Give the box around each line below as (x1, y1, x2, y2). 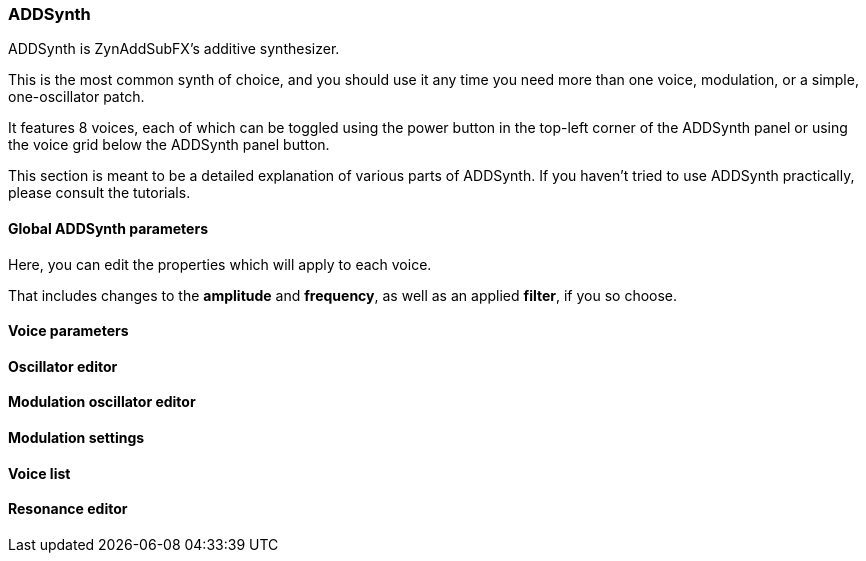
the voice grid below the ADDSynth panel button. (8, 136, 330, 154)
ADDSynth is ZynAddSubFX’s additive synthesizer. (8, 40, 340, 58)
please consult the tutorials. (8, 184, 191, 202)
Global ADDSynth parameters (8, 219, 208, 237)
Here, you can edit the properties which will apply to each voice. (8, 255, 432, 273)
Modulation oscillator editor (8, 393, 196, 411)
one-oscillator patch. (8, 88, 145, 106)
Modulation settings (8, 429, 145, 447)
